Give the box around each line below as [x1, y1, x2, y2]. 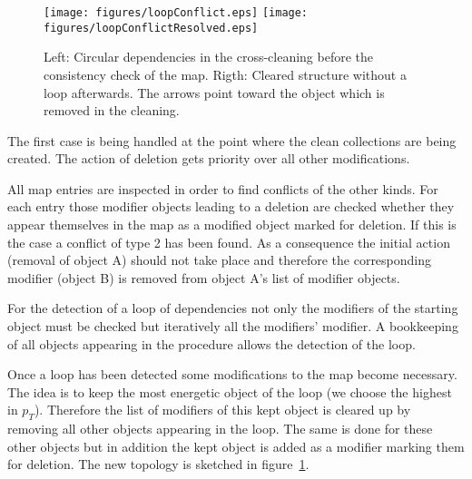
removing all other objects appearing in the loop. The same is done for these [7, 419, 433, 438]
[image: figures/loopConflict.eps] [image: [44, 6, 309, 19]
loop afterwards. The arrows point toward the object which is [44, 83, 385, 102]
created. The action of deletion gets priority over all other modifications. [7, 149, 410, 168]
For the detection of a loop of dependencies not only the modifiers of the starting [7, 298, 458, 318]
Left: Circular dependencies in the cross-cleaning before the [44, 47, 374, 66]
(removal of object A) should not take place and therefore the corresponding [7, 250, 432, 269]
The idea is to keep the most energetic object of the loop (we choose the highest [7, 382, 452, 401]
